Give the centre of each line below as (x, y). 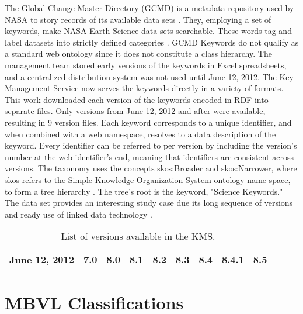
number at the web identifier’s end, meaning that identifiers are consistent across (149, 156)
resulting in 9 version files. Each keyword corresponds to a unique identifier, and (148, 122)
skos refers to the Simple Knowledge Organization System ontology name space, (148, 179)
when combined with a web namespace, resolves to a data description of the (140, 134)
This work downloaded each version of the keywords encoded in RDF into (137, 99)
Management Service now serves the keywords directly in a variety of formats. (144, 88)
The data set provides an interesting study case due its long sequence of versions (149, 203)
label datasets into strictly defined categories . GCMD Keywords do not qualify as (152, 42)
